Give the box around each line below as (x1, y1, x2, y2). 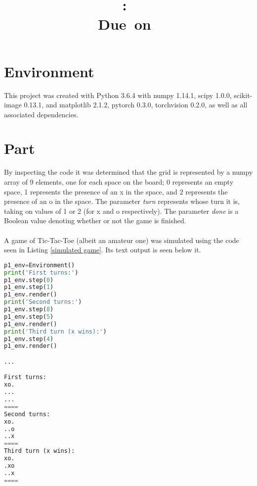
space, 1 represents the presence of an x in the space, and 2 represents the (4, 186, 228, 196)
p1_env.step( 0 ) (4, 276, 54, 284)
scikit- (234, 90, 253, 100)
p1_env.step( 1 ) (4, 284, 54, 291)
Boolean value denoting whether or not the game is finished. (4, 215, 186, 226)
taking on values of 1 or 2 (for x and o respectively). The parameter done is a (4, 205, 239, 216)
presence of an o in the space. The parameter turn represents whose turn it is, (4, 196, 240, 206)
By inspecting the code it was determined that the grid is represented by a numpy (4, 167, 253, 177)
